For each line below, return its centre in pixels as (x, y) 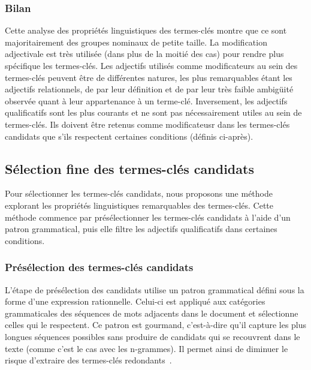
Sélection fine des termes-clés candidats (129, 168)
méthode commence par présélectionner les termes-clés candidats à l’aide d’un (148, 217)
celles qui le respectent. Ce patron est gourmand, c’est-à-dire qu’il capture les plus (156, 325)
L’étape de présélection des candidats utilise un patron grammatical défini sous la (155, 289)
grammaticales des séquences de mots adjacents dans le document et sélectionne (152, 313)
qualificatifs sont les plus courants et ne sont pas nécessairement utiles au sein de (153, 112)
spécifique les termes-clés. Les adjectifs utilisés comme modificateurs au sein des (151, 65)
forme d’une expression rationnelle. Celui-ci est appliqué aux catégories (135, 301)
